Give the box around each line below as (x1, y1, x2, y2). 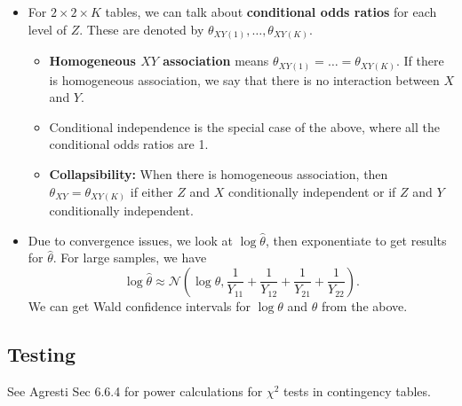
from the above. (322, 296, 408, 315)
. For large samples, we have (52, 248, 207, 267)
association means (163, 51, 269, 70)
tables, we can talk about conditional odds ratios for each (105, 3, 437, 20)
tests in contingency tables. (283, 381, 431, 400)
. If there (395, 51, 444, 70)
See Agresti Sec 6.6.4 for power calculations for (7, 381, 263, 400)
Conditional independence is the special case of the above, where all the (49, 117, 440, 136)
